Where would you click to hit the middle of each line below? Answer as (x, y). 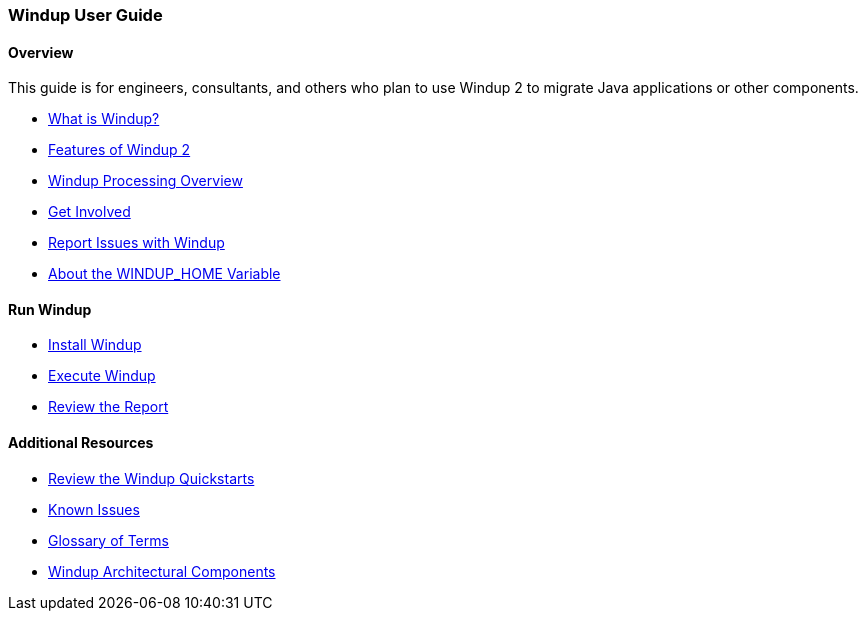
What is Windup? (104, 119)
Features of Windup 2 (119, 150)
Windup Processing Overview (145, 181)
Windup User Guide (85, 15)
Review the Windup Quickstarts (151, 478)
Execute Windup (102, 376)
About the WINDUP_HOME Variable (164, 274)
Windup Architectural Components (162, 571)
